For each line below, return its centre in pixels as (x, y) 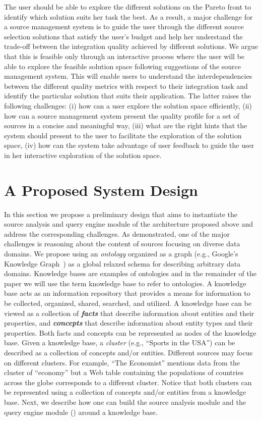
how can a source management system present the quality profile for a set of (122, 115)
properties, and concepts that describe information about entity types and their (128, 323)
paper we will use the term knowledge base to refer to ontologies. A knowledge (125, 283)
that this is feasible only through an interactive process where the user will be (124, 56)
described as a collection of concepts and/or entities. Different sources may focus (128, 352)
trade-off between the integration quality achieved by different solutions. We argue (131, 46)
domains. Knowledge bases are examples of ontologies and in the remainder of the (130, 273)
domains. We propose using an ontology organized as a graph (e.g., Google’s (121, 253)
